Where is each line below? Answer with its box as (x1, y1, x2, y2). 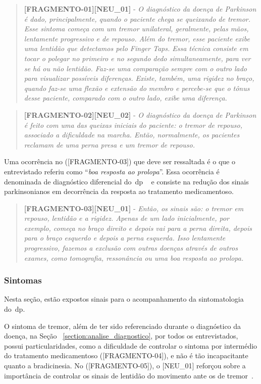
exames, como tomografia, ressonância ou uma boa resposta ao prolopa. (24, 252, 244, 263)
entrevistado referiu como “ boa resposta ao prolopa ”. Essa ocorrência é (4, 166, 220, 176)
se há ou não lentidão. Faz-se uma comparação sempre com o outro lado (24, 63, 247, 73)
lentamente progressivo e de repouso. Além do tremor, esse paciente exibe (24, 33, 250, 43)
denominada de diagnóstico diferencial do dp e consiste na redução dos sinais (4, 176, 249, 186)
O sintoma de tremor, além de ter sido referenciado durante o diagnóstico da (4, 320, 241, 331)
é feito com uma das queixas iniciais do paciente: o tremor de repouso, (24, 119, 242, 130)
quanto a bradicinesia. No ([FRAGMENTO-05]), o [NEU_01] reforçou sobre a (4, 360, 246, 371)
